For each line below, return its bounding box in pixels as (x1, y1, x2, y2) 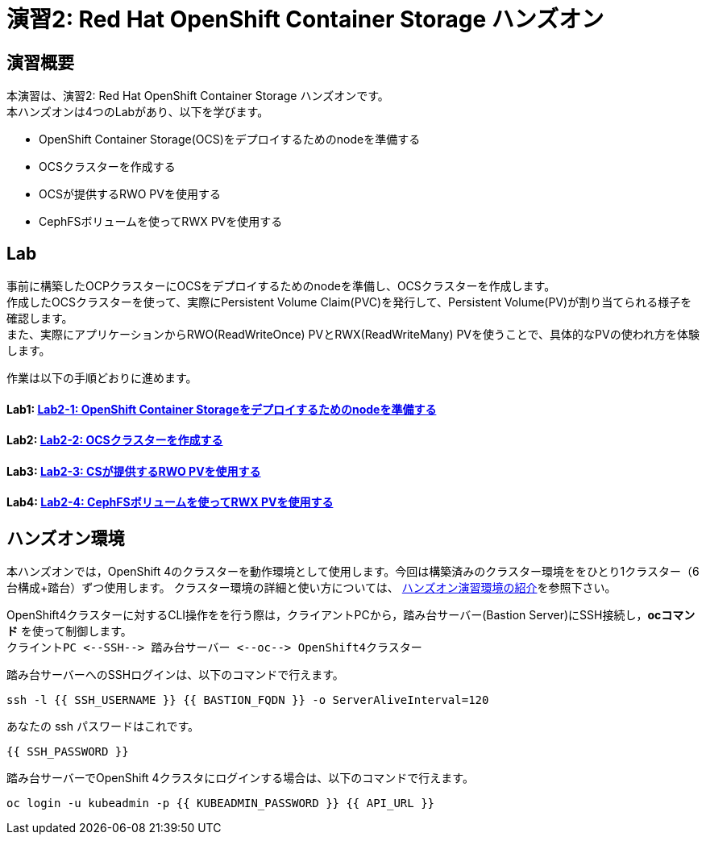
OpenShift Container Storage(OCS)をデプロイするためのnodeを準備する (39, 132, 421, 147)
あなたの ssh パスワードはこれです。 (6, 719, 200, 734)
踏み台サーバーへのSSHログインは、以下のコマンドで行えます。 (6, 668, 344, 682)
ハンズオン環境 (6, 528, 125, 549)
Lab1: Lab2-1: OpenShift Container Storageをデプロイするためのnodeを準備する (6, 402, 437, 416)
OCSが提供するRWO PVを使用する (39, 187, 221, 202)
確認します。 (6, 311, 73, 326)
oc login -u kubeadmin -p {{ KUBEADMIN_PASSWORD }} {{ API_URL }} (6, 797, 435, 810)
